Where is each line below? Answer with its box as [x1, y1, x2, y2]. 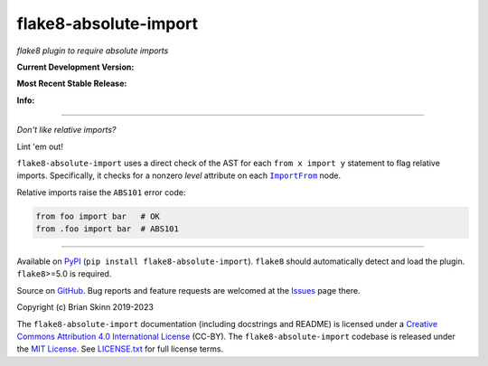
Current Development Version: [16, 61, 135, 72]
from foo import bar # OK [35, 211, 160, 221]
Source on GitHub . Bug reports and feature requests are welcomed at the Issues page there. [16, 285, 361, 296]
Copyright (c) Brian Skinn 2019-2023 [16, 302, 154, 313]
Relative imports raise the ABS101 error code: [16, 186, 186, 198]
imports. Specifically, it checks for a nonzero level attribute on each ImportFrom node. [16, 170, 342, 181]
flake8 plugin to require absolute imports [16, 45, 169, 56]
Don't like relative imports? [16, 125, 117, 136]
